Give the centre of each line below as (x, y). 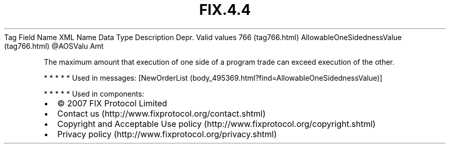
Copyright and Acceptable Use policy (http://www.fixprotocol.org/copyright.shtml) (217, 124)
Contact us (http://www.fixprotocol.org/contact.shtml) (162, 113)
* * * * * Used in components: (94, 94)
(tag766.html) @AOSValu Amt (54, 46)
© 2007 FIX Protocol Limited (112, 103)
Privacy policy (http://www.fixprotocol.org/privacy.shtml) (167, 134)
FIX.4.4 (225, 10)
